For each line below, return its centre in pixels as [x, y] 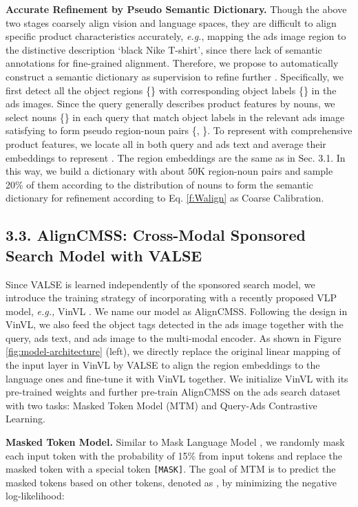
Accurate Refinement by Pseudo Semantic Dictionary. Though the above [176, 9]
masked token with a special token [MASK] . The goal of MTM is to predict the [171, 469]
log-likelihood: [35, 496]
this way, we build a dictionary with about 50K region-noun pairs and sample [169, 171]
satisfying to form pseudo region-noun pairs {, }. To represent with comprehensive [179, 130]
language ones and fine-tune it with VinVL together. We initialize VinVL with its [177, 378]
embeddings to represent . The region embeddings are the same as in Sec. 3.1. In [176, 157]
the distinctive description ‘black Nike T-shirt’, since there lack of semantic [164, 49]
